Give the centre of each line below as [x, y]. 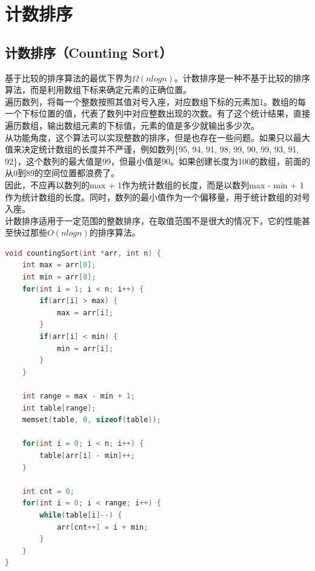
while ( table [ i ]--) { [81, 515]
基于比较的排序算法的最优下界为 [68, 77]
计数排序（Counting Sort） [89, 52]
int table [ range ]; [59, 408]
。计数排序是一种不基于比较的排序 [242, 77]
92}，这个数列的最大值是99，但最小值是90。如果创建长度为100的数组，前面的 [157, 161]
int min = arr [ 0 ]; [59, 277]
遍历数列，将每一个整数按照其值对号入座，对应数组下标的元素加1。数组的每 [155, 101]
